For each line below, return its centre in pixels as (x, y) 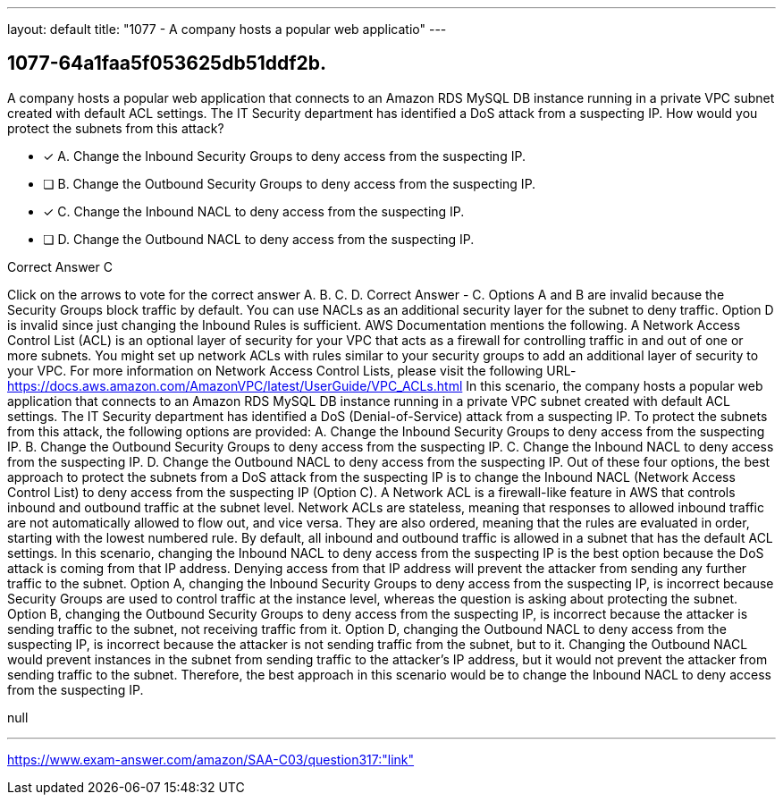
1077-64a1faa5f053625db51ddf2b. (167, 63)
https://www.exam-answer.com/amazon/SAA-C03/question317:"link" (211, 759)
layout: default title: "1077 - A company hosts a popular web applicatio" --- (227, 29)
